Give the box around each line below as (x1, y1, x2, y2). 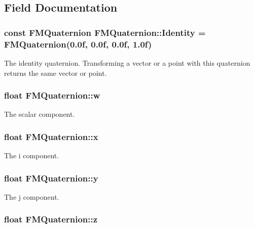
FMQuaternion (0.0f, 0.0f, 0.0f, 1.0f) (4, 37, 152, 50)
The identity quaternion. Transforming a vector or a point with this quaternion (4, 57, 250, 68)
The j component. (4, 191, 59, 202)
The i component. (4, 150, 59, 161)
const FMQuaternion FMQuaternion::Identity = (4, 26, 206, 38)
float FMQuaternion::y (4, 171, 98, 184)
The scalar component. (4, 109, 75, 119)
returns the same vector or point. (4, 67, 107, 78)
